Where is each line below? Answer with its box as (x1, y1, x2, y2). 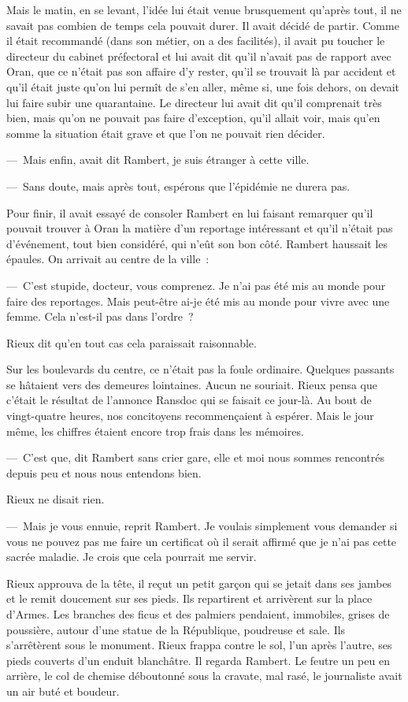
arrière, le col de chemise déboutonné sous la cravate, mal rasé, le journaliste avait (6, 667, 402, 684)
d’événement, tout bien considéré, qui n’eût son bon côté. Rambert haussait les (6, 235, 388, 251)
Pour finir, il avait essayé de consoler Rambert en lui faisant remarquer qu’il (6, 204, 373, 221)
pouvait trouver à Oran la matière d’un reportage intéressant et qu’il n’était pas (6, 220, 393, 236)
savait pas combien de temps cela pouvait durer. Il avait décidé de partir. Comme (6, 17, 399, 33)
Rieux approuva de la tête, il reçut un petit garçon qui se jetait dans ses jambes (6, 574, 392, 591)
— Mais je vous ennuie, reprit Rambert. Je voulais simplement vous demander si (6, 518, 398, 534)
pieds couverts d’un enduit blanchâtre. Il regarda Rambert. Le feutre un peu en (6, 652, 390, 668)
